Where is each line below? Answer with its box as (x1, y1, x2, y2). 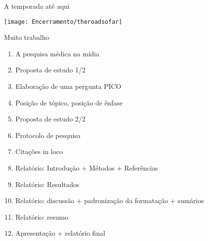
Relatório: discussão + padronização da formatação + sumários (15, 195, 204, 206)
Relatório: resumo (15, 211, 69, 222)
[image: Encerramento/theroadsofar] (4, 18, 122, 25)
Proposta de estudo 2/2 (15, 114, 86, 124)
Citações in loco (15, 146, 63, 156)
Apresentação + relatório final (15, 228, 105, 238)
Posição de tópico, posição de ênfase (15, 97, 122, 107)
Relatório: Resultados (15, 179, 80, 189)
